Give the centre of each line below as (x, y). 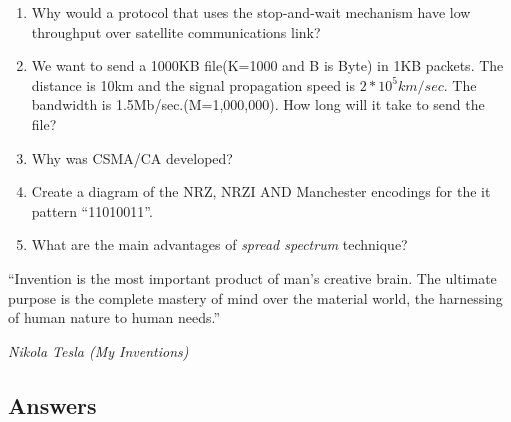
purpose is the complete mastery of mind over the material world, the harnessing (255, 297)
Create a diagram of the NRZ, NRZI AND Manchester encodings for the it (261, 191)
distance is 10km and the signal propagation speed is (193, 84)
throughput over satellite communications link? (176, 31)
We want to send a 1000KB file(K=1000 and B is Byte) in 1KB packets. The (267, 65)
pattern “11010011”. (92, 210)
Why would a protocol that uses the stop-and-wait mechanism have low (251, 12)
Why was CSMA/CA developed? (132, 157)
